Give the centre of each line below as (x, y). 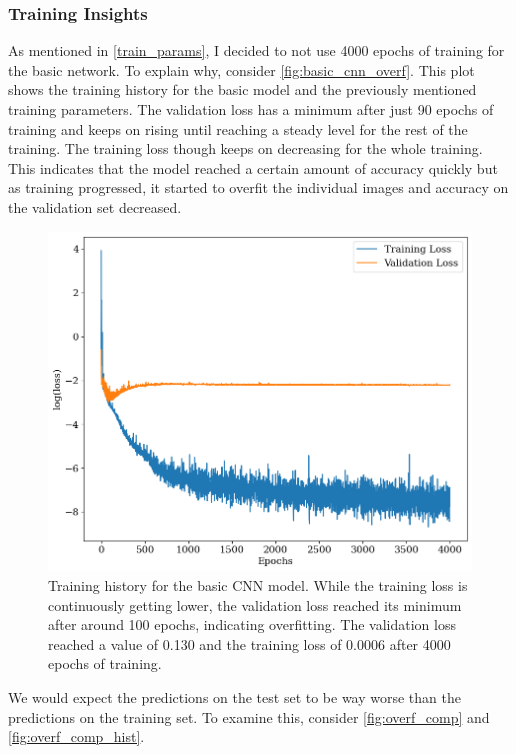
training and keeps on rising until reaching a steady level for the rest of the (238, 128)
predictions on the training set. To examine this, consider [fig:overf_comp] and (249, 716)
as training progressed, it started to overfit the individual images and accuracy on (258, 187)
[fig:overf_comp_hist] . (76, 736)
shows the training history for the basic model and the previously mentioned (242, 89)
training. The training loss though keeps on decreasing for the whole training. (245, 148)
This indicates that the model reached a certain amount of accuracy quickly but (253, 167)
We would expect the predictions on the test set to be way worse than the (234, 697)
